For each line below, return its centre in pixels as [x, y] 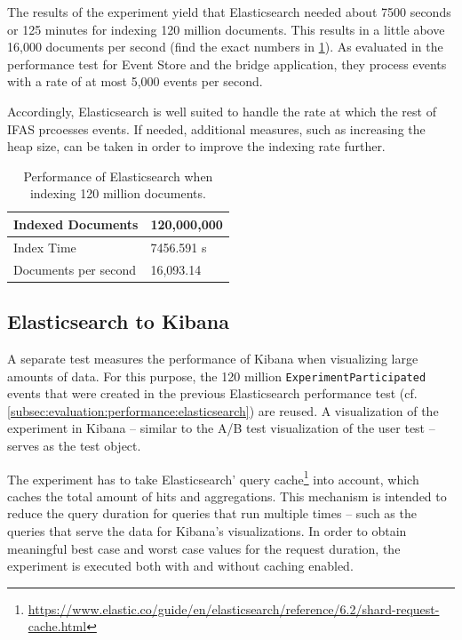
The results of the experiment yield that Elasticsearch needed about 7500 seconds [229, 12]
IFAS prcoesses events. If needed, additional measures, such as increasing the [216, 128]
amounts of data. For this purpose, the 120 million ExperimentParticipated [217, 376]
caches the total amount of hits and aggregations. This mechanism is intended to [227, 496]
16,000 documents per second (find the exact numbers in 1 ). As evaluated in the [225, 47]
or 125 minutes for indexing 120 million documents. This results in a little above [226, 29]
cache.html [57, 626]
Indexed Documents [76, 224]
